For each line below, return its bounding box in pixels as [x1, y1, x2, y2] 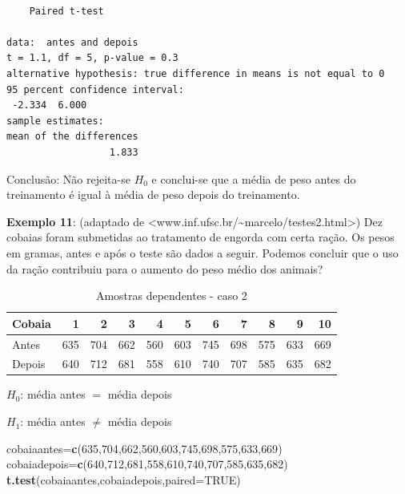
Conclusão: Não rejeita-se [6, 170, 130, 187]
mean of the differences [6, 131, 138, 143]
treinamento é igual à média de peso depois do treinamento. [6, 186, 300, 203]
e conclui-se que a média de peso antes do [151, 170, 356, 187]
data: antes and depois [6, 36, 138, 48]
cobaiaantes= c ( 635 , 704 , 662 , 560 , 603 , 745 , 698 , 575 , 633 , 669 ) [6, 439, 283, 456]
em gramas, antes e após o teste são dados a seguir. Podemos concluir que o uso [6, 244, 399, 261]
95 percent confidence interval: [6, 83, 184, 95]
